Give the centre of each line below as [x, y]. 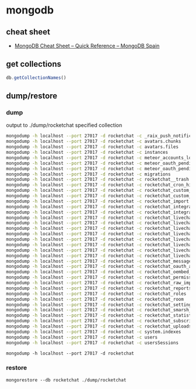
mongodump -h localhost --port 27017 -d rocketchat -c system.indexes [94, 332]
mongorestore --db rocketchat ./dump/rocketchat [66, 380]
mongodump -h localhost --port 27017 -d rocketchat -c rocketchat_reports [99, 288]
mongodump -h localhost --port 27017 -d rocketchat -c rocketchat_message [99, 261]
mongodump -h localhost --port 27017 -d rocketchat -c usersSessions [92, 343]
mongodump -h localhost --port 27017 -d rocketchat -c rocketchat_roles [96, 294]
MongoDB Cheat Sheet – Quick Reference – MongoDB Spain [87, 46]
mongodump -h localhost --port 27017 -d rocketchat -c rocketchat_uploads [99, 326]
